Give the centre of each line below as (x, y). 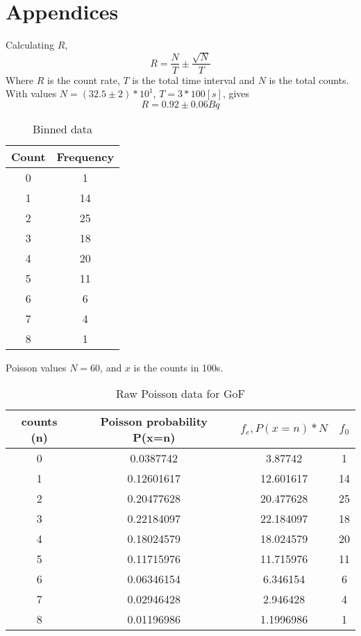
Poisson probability (154, 421)
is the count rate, (84, 79)
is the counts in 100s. (178, 367)
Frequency (85, 156)
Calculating (30, 45)
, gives (236, 93)
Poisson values (36, 367)
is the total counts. (309, 79)
